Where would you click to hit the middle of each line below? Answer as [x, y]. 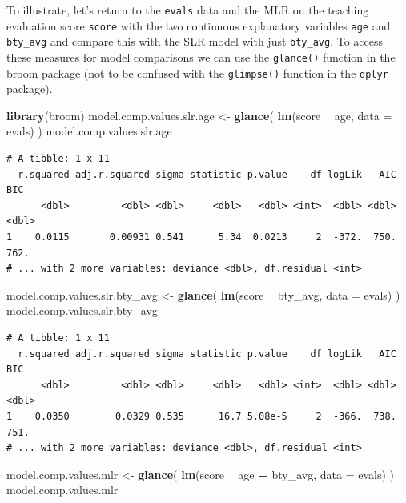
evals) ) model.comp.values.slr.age [89, 131]
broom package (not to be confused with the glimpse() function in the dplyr [197, 72]
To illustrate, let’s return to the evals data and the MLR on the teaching [188, 10]
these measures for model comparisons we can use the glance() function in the [201, 56]
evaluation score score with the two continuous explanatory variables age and [199, 25]
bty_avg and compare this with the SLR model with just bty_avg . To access [195, 41]
